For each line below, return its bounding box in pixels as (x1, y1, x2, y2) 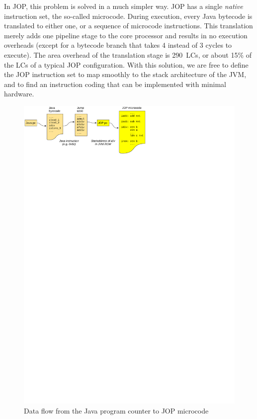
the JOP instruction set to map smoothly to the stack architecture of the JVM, (4, 69, 247, 80)
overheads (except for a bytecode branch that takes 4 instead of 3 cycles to (4, 40, 232, 50)
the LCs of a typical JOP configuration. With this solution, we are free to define (4, 59, 249, 70)
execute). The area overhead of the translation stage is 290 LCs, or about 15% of (4, 49, 252, 60)
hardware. (4, 88, 34, 99)
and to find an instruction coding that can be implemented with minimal (4, 79, 226, 89)
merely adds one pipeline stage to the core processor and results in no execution (4, 30, 248, 40)
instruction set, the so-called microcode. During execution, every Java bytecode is (4, 10, 253, 21)
